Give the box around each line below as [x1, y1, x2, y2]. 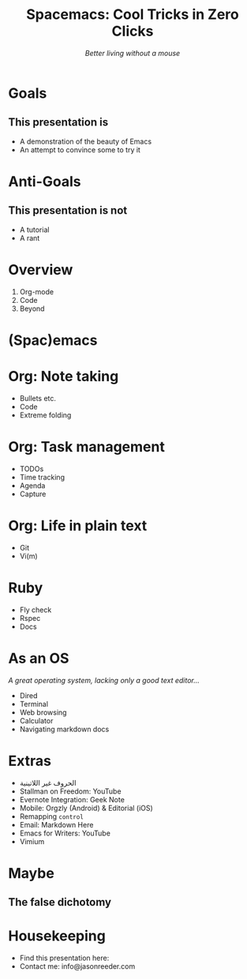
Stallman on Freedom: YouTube [19, 787, 122, 796]
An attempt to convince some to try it [19, 144, 140, 155]
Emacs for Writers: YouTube [19, 828, 110, 838]
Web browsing [19, 708, 67, 717]
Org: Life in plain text [8, 517, 148, 534]
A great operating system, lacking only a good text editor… [8, 675, 200, 685]
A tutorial [19, 225, 50, 234]
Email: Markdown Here [19, 820, 94, 829]
